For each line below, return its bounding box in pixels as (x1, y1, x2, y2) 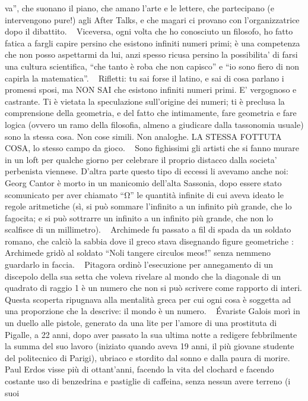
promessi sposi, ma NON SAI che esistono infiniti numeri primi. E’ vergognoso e (5, 83, 297, 96)
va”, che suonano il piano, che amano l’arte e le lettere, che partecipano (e (5, 2, 274, 14)
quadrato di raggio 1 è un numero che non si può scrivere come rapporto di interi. (5, 281, 302, 294)
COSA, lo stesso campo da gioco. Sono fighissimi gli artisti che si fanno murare (5, 142, 300, 154)
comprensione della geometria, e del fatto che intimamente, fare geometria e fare (5, 106, 297, 119)
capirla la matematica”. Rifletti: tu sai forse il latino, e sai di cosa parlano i (5, 71, 284, 84)
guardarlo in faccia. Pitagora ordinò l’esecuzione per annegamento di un (5, 258, 274, 271)
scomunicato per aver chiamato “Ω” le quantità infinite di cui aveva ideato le (5, 188, 284, 200)
